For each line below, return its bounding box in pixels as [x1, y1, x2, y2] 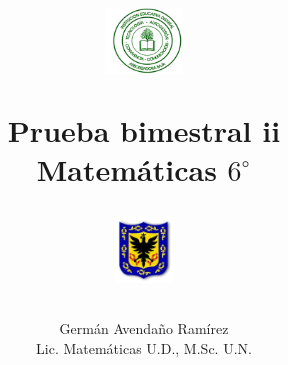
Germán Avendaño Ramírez [59, 318, 229, 339]
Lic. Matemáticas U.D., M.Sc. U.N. [36, 337, 252, 358]
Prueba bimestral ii [7, 109, 281, 150]
